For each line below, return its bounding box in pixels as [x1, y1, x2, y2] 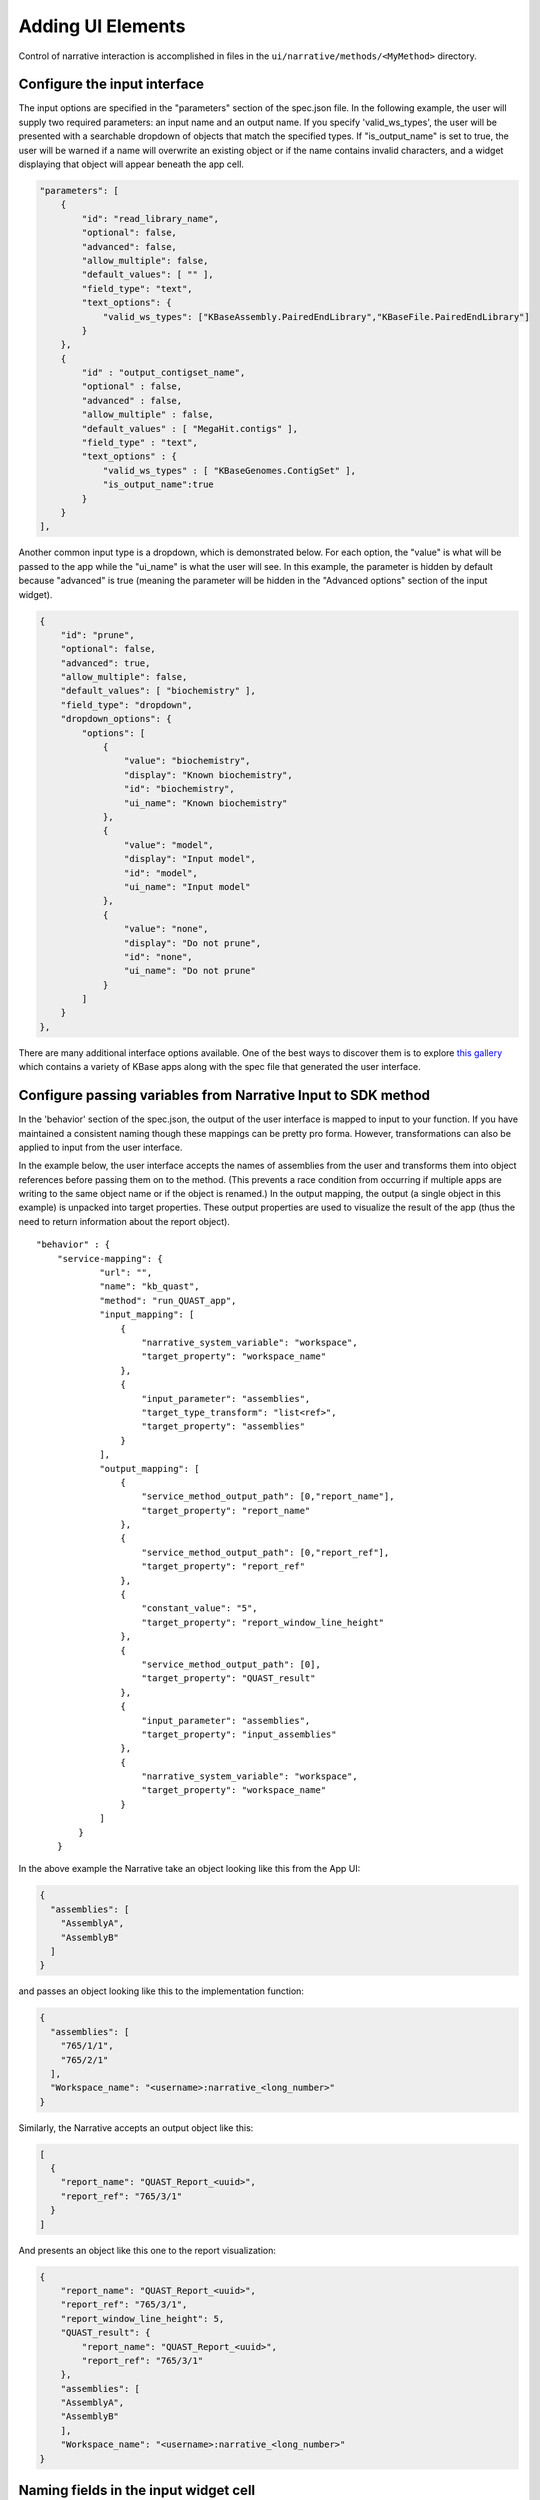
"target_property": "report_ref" [141, 1561, 305, 1572]
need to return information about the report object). [18, 1215, 230, 1227]
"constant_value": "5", [141, 1603, 259, 1614]
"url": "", [99, 1267, 153, 1279]
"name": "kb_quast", [99, 1281, 200, 1292]
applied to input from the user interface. [18, 1141, 183, 1153]
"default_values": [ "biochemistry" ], [60, 685, 257, 697]
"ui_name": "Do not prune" [123, 965, 257, 977]
